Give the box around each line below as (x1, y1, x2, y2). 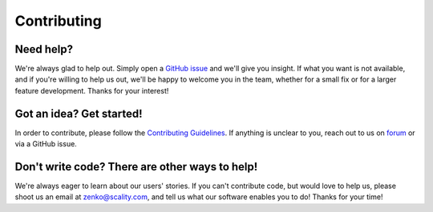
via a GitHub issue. (14, 139, 78, 149)
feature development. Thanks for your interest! (14, 86, 169, 95)
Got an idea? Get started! (14, 106, 144, 120)
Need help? (14, 42, 74, 56)
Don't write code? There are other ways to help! (14, 160, 258, 174)
